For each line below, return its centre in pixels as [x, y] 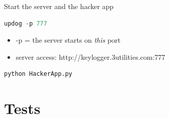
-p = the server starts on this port [68, 40]
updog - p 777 [26, 23]
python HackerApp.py [38, 74]
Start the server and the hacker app [59, 6]
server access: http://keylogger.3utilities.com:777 [91, 56]
